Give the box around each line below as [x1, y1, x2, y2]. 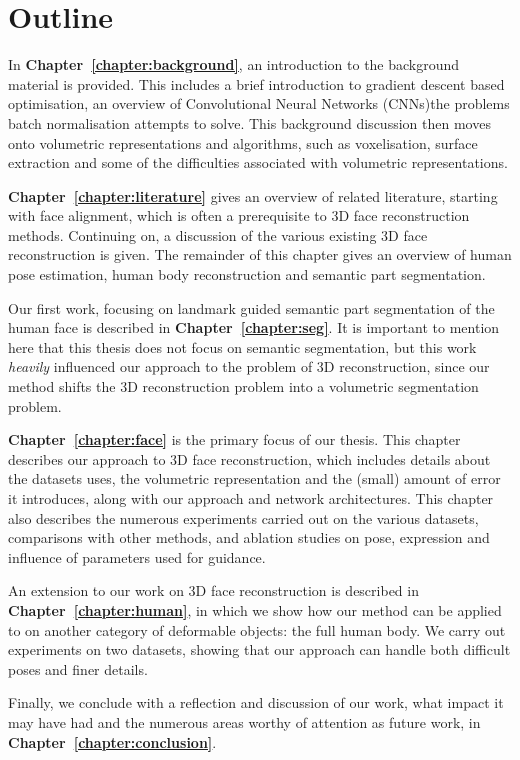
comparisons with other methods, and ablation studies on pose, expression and [8, 527, 490, 548]
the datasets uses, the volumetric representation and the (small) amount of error [8, 468, 501, 489]
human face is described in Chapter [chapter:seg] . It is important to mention [8, 317, 500, 338]
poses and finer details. [8, 658, 148, 679]
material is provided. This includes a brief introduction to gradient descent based [8, 73, 505, 94]
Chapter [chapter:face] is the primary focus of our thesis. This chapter [8, 429, 461, 450]
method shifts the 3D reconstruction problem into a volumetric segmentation [8, 376, 479, 397]
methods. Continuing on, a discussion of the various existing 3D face [8, 224, 428, 245]
